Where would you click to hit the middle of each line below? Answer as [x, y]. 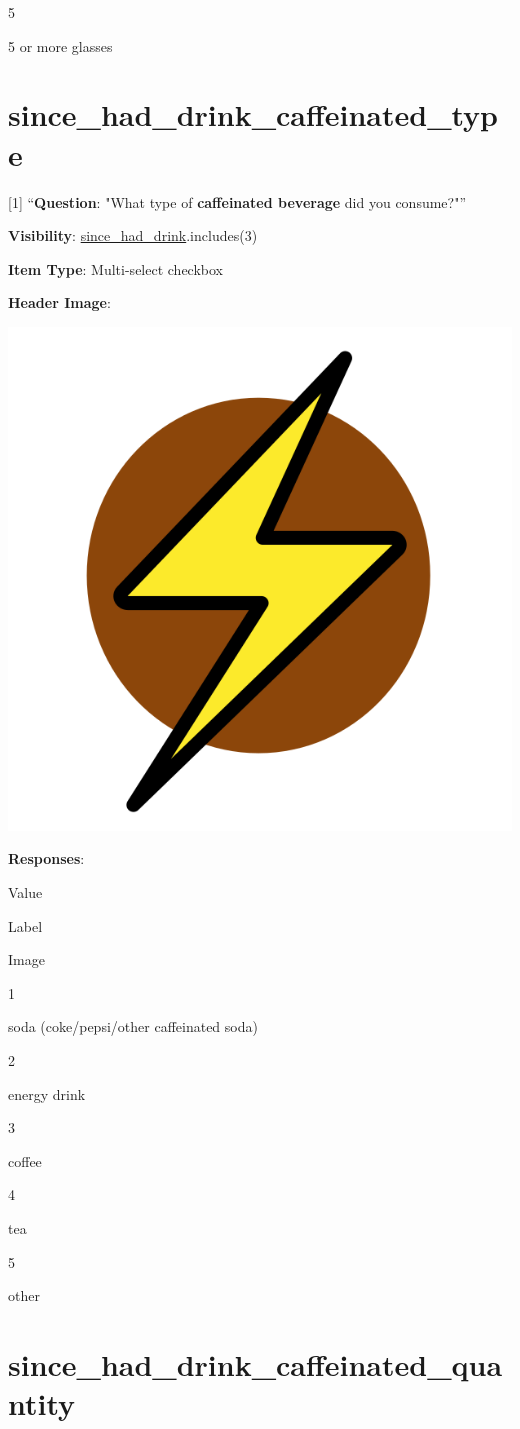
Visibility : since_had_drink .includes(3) [133, 235]
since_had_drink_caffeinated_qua [255, 1363]
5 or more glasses [60, 45]
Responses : [46, 858]
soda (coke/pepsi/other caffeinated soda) [133, 1026]
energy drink [47, 1093]
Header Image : [59, 302]
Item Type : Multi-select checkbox [115, 268]
